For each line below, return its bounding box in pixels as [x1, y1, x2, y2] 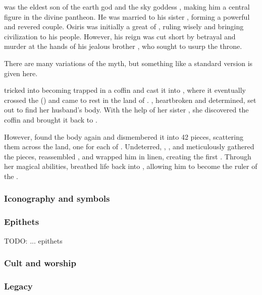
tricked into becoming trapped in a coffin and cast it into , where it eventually [4, 85, 246, 95]
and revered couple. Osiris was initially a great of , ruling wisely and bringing [4, 21, 244, 32]
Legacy [4, 279, 33, 292]
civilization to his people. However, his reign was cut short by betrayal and [4, 31, 236, 41]
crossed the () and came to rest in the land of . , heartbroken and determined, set [4, 94, 256, 105]
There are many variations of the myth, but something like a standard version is [4, 57, 253, 68]
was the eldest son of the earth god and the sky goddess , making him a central [4, 2, 250, 12]
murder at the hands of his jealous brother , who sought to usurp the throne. [4, 41, 242, 51]
